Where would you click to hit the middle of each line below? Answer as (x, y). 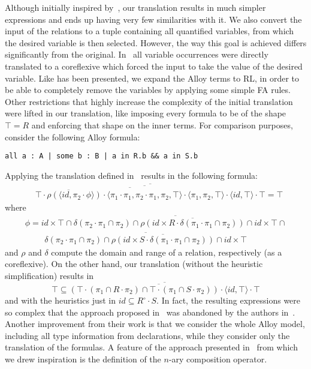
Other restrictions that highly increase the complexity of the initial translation (149, 101)
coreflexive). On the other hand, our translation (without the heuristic (134, 264)
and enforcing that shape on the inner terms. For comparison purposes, (162, 124)
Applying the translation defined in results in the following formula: (131, 175)
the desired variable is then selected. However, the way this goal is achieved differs (156, 42)
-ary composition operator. (218, 359)
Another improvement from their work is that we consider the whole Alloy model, (155, 324)
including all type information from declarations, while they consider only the (147, 335)
